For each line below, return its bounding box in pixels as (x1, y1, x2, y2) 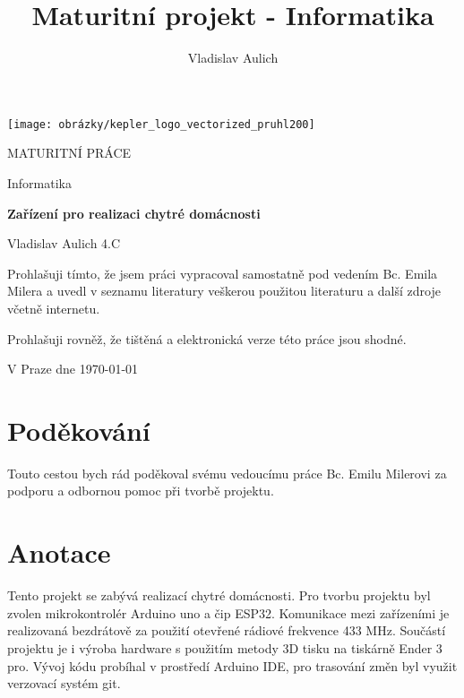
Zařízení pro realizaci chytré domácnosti (7, 203, 261, 222)
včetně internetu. (7, 298, 100, 317)
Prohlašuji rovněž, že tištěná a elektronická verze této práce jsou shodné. (7, 329, 407, 348)
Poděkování (7, 411, 150, 448)
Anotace (7, 534, 111, 571)
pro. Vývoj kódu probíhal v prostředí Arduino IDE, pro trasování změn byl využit (7, 656, 458, 675)
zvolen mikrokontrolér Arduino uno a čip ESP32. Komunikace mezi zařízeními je (7, 603, 450, 622)
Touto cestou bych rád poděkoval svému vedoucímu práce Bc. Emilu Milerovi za (7, 463, 447, 482)
